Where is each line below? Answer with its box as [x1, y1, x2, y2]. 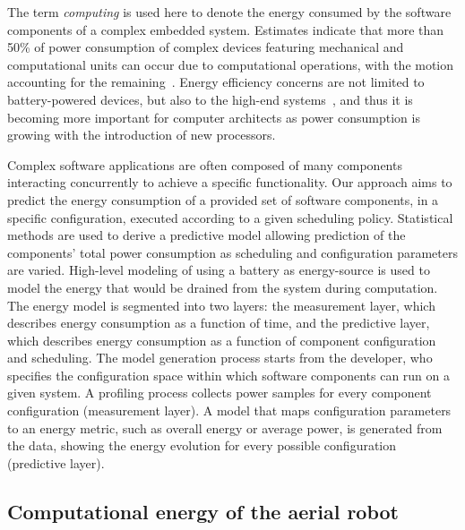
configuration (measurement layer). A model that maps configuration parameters [7, 401, 452, 420]
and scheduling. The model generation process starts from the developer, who [7, 348, 433, 367]
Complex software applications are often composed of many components [7, 155, 402, 174]
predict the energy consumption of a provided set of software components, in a [7, 190, 439, 209]
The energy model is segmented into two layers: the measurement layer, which [7, 295, 435, 314]
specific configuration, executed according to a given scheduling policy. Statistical [7, 208, 453, 227]
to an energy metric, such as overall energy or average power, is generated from [7, 418, 443, 437]
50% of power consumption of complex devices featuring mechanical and [7, 38, 404, 56]
